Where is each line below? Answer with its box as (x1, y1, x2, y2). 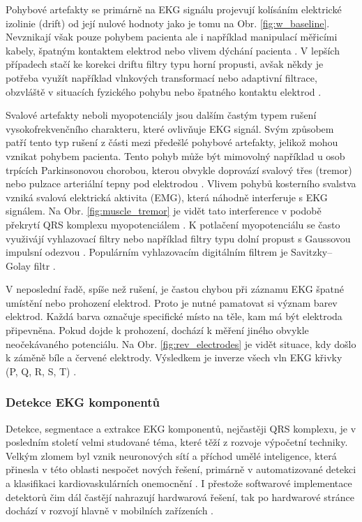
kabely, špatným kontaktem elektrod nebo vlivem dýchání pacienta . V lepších (6, 43, 340, 57)
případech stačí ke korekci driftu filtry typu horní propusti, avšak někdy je (6, 57, 324, 71)
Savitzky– (291, 245, 333, 259)
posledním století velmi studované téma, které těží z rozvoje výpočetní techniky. (6, 435, 348, 449)
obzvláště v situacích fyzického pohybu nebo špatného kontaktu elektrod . (6, 84, 322, 99)
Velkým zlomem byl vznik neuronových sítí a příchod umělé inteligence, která (6, 448, 337, 463)
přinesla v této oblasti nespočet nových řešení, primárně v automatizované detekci (6, 462, 356, 477)
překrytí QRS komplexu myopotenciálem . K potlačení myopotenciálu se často (6, 217, 340, 231)
